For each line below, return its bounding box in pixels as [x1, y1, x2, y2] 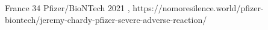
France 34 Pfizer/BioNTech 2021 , [5, 2, 130, 14]
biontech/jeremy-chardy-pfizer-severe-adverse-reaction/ [5, 13, 207, 25]
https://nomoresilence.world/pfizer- [132, 2, 264, 14]
